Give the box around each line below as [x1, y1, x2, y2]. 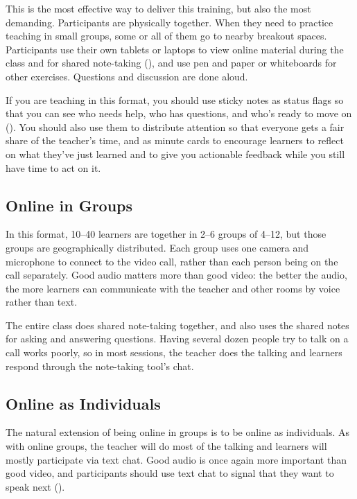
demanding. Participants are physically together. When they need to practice [6, 15, 333, 29]
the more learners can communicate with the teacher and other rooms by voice [6, 281, 340, 295]
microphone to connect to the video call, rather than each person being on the [6, 254, 338, 268]
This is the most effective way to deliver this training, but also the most [6, 1, 311, 15]
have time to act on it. [6, 160, 101, 175]
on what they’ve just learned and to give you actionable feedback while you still [6, 146, 345, 161]
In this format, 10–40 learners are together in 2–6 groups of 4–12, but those [6, 227, 326, 241]
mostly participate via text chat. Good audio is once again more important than [6, 452, 347, 466]
